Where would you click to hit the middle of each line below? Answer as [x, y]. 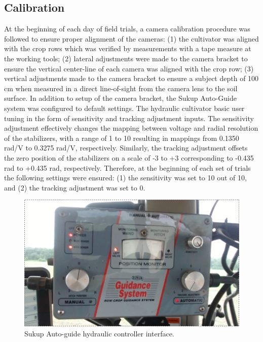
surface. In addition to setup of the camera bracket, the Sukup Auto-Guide [120, 98]
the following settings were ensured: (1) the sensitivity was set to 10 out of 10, [125, 178]
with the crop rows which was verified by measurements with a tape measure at [128, 48]
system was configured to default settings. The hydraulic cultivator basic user [124, 108]
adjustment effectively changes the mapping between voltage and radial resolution [131, 128]
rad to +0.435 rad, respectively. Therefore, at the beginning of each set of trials [127, 167]
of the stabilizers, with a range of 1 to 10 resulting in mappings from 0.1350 [122, 138]
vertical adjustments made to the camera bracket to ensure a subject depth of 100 [131, 78]
